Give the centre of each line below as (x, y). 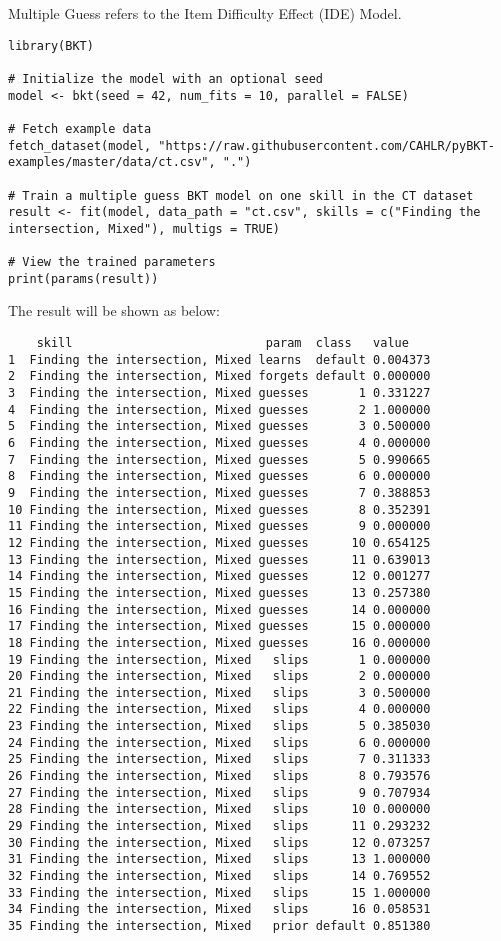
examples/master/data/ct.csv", (112, 162)
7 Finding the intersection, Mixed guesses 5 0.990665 (219, 459)
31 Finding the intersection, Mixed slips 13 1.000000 (219, 859)
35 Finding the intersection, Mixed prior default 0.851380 (219, 926)
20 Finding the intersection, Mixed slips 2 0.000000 (219, 676)
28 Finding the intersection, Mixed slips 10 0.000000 (219, 809)
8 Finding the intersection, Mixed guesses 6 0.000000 (219, 476)
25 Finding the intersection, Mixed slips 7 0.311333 (219, 759)
